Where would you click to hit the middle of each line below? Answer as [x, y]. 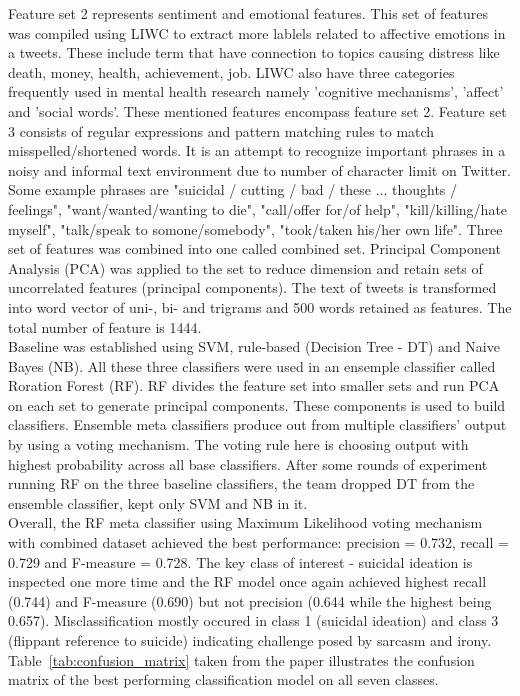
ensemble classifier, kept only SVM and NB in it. [158, 502]
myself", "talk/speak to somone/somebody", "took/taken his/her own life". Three [255, 228]
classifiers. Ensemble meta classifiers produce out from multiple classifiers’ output [257, 424]
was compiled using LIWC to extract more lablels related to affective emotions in [257, 32]
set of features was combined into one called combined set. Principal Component [254, 248]
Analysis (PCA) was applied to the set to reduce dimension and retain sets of [245, 267]
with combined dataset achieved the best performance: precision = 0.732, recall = [258, 542]
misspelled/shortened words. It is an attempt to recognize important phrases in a [257, 150]
